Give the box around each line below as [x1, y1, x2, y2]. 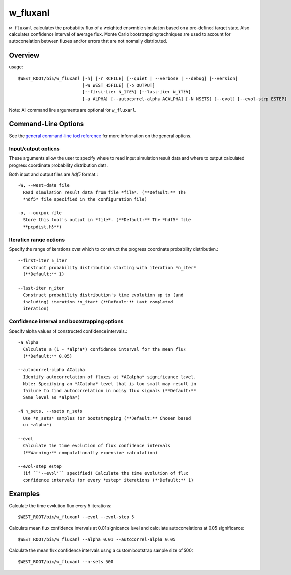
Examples [9, 490, 40, 498]
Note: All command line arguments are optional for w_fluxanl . [9, 107, 137, 113]
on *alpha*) [23, 422, 52, 428]
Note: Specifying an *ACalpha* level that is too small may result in [23, 381, 196, 386]
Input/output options [9, 145, 60, 152]
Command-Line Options [9, 120, 84, 128]
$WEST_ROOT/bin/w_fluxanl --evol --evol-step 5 [18, 514, 134, 520]
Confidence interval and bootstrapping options [9, 318, 124, 325]
